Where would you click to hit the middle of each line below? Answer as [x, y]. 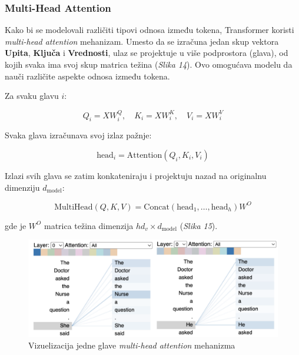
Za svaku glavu [32, 96]
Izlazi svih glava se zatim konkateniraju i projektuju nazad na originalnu [136, 175]
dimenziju [22, 187]
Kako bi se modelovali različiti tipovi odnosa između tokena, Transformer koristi [149, 30]
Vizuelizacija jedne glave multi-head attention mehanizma [132, 345]
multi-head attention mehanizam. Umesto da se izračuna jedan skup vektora [142, 41]
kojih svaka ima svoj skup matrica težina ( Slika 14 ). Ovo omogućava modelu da [149, 64]
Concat [157, 207]
